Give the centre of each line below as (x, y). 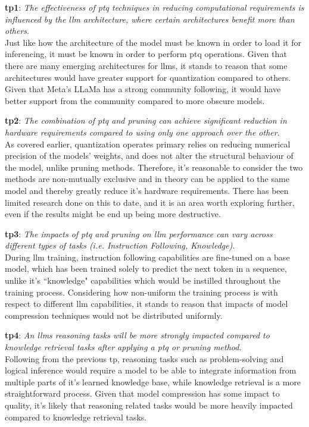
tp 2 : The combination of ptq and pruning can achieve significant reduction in (146, 120)
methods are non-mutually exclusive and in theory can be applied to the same (147, 179)
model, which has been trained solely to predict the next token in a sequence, (146, 269)
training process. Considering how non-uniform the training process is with (141, 292)
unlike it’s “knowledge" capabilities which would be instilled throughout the (143, 280)
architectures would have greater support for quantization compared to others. (148, 77)
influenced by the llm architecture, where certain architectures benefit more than (150, 19)
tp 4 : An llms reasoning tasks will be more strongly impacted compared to (137, 335)
